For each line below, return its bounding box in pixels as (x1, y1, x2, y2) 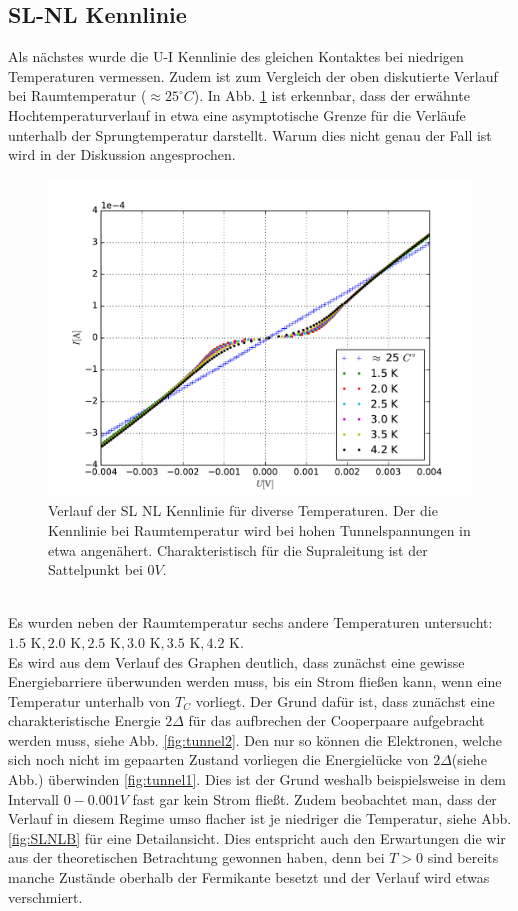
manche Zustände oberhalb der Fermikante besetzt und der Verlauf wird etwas (8, 867, 490, 888)
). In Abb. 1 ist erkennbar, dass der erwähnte (193, 85, 470, 106)
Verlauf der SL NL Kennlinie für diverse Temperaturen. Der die (48, 500, 438, 521)
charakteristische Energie (8, 710, 161, 731)
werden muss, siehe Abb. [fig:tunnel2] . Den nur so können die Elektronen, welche (8, 729, 502, 750)
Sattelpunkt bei (48, 559, 143, 580)
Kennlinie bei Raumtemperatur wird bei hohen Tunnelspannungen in (48, 519, 471, 540)
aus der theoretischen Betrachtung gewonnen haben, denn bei (8, 847, 385, 868)
